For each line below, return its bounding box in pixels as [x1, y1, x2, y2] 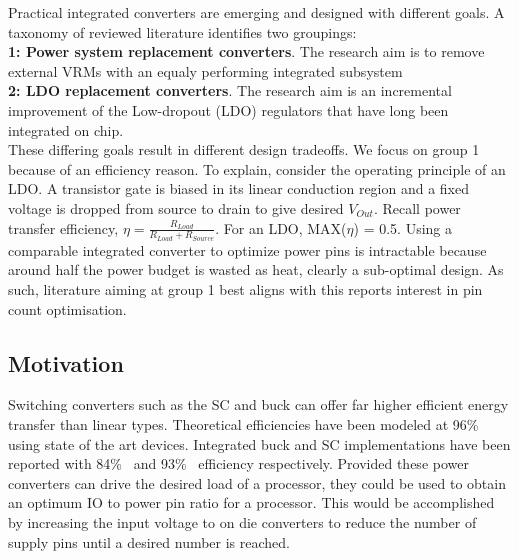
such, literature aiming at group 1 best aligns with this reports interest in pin [8, 278, 483, 299]
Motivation [8, 347, 124, 378]
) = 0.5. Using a [353, 217, 452, 238]
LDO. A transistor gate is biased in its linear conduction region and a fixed [8, 178, 470, 199]
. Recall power [373, 197, 461, 218]
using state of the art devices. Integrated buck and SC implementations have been [8, 433, 511, 454]
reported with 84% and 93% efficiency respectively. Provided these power [8, 453, 469, 474]
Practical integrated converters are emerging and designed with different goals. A [8, 2, 505, 22]
